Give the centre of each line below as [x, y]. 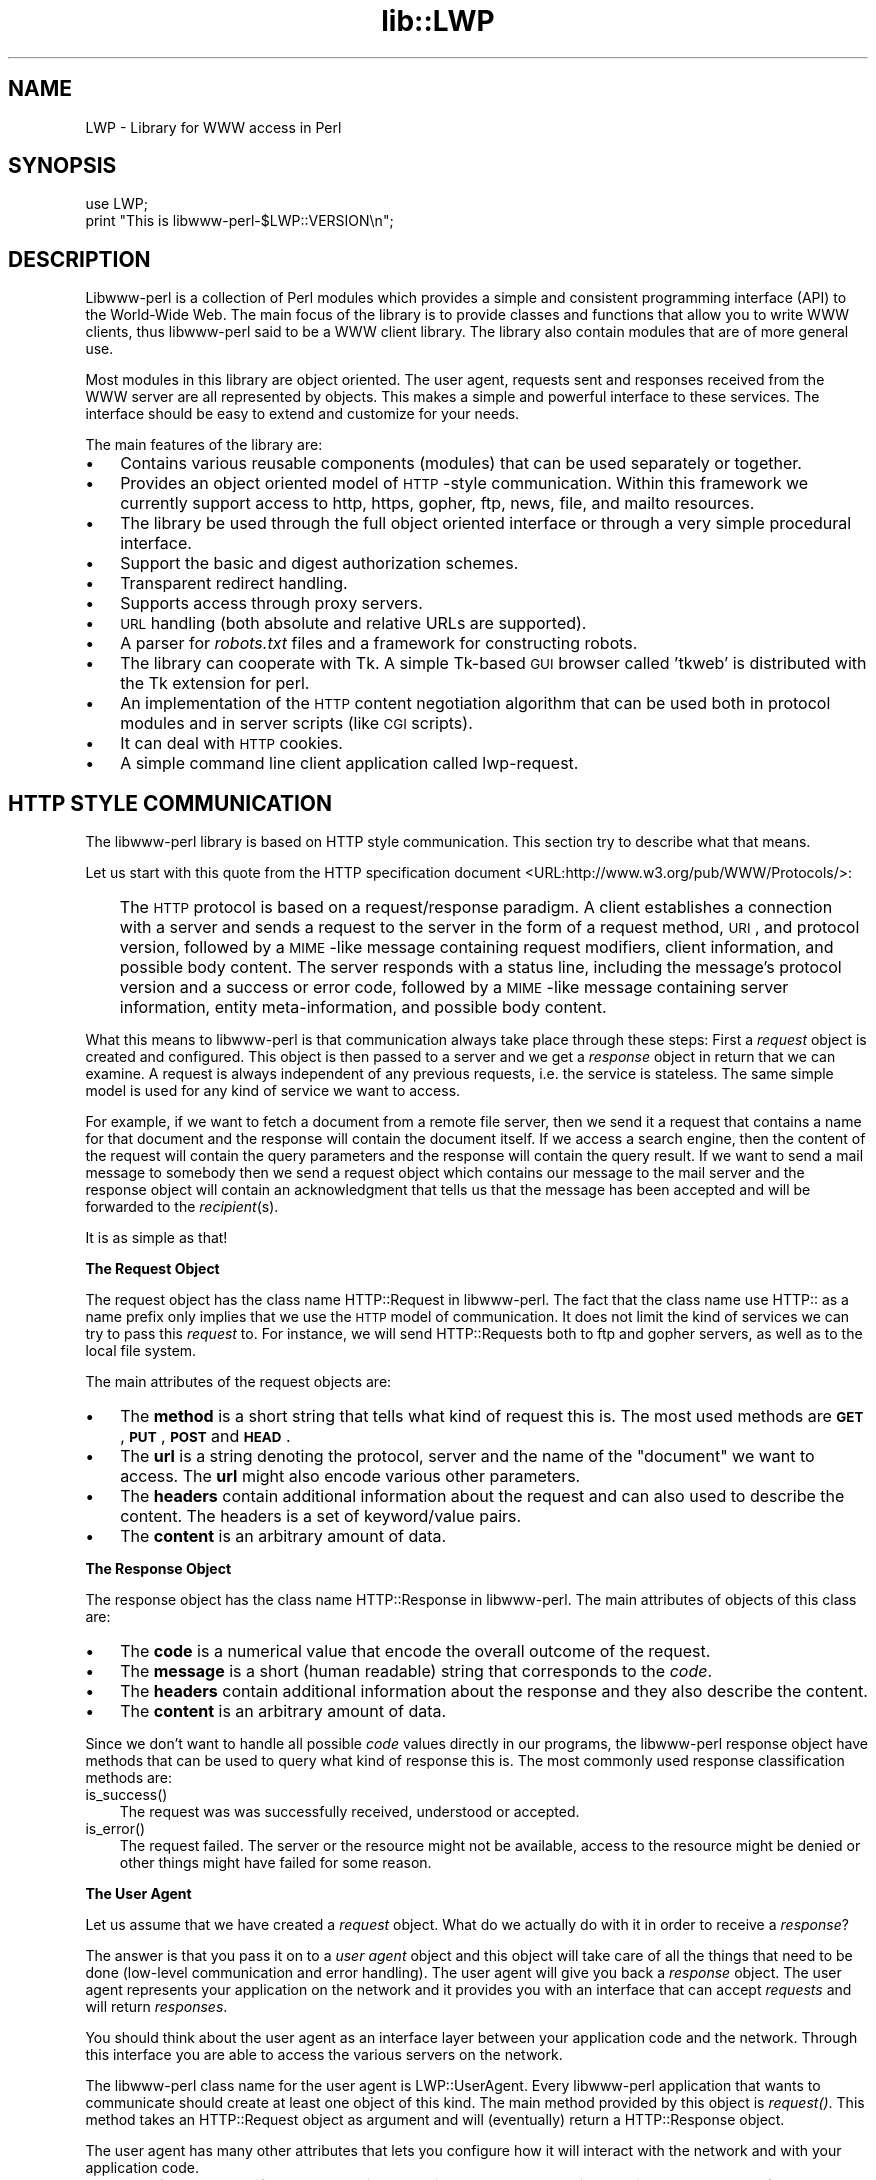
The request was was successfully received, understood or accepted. [349, 1812]
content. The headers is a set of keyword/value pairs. [321, 1516]
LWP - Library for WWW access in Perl [213, 127]
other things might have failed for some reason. [275, 1863]
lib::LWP [438, 21]
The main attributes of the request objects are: [238, 1382]
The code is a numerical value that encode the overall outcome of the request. [415, 1651]
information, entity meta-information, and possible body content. [363, 1007]
